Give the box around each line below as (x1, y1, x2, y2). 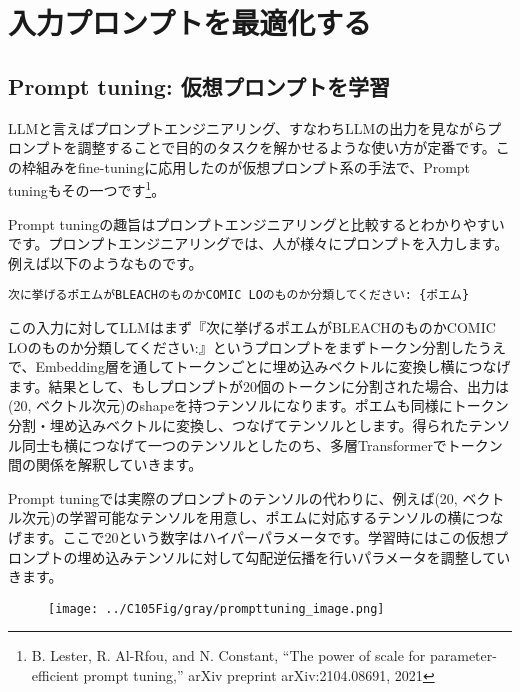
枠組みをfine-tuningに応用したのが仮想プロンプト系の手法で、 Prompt (21, 156, 471, 177)
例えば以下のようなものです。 (8, 252, 203, 273)
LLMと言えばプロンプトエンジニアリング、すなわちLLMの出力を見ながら (8, 117, 488, 138)
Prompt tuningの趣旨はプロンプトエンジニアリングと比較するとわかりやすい (8, 213, 505, 234)
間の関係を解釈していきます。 (8, 454, 203, 475)
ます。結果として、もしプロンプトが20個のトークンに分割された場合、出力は (8, 375, 510, 396)
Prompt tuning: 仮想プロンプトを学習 (8, 70, 391, 101)
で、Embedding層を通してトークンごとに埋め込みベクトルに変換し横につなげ (8, 356, 511, 377)
